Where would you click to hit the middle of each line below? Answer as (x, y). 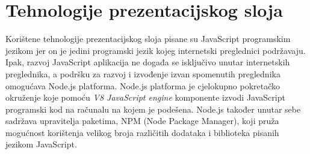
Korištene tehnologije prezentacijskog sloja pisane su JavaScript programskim (148, 39)
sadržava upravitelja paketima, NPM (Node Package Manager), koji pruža (142, 121)
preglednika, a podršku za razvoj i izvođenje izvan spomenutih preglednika (143, 73)
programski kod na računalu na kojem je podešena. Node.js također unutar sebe (153, 109)
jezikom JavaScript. (41, 144)
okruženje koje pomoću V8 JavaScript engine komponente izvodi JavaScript (145, 97)
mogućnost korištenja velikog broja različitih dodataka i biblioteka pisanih (142, 132)
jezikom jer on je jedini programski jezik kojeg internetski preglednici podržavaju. (156, 50)
